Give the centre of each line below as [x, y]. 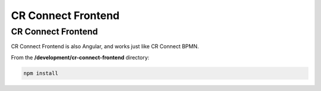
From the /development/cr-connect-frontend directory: [80, 57]
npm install [41, 73]
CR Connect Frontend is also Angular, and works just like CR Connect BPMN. [105, 46]
